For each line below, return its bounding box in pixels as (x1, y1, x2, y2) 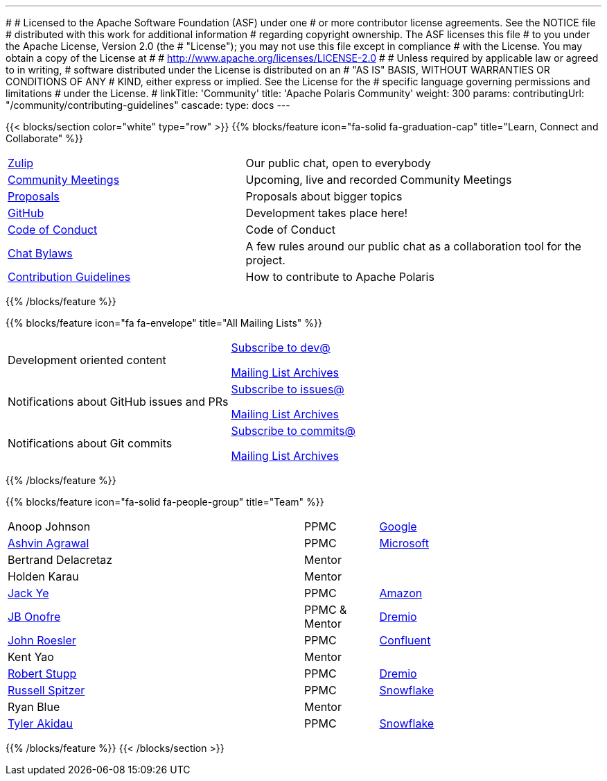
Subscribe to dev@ (231, 341, 331, 354)
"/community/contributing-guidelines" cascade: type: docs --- (6, 99, 290, 111)
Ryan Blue (8, 700, 60, 714)
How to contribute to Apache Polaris (245, 270, 434, 284)
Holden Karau (8, 569, 79, 583)
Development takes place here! (245, 206, 408, 220)
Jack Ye (8, 586, 49, 600)
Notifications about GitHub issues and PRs (8, 395, 229, 409)
